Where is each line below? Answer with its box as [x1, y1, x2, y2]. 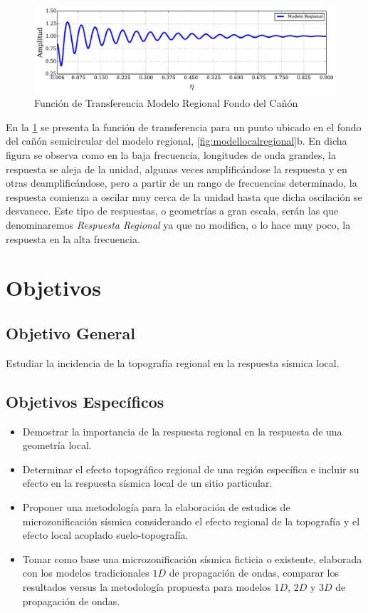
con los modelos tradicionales [22, 565, 149, 580]
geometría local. [22, 438, 92, 453]
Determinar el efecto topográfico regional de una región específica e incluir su [22, 461, 359, 476]
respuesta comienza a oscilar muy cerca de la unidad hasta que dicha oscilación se [6, 189, 362, 204]
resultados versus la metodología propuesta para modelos [22, 579, 271, 594]
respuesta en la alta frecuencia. [6, 231, 140, 246]
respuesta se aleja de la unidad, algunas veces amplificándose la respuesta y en [6, 161, 347, 176]
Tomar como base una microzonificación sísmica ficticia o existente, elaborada [22, 551, 362, 566]
